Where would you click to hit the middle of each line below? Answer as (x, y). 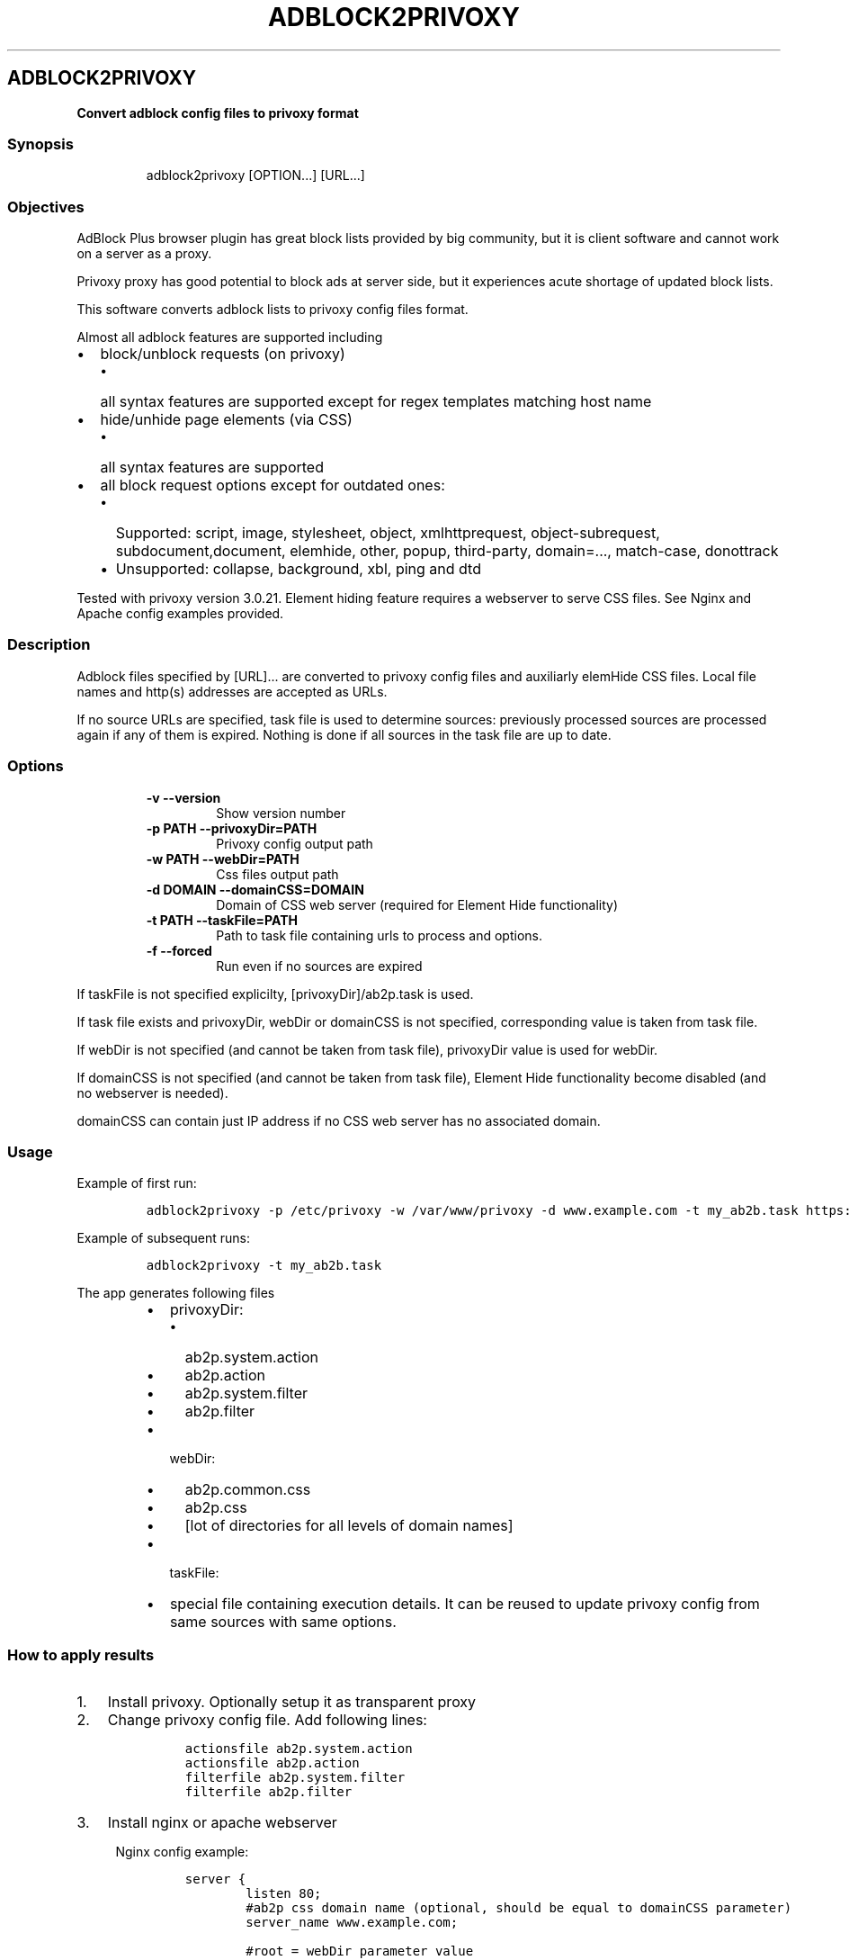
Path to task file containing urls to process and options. (379, 935)
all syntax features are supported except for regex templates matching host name (376, 402)
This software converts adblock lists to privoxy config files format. (273, 310)
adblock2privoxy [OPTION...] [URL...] (255, 175)
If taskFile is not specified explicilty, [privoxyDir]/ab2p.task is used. (275, 993)
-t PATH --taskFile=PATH (222, 920)
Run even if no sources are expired (319, 966)
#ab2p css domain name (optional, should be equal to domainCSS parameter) (519, 1908)
